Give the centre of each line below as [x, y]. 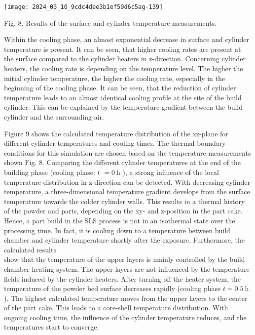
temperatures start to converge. [52, 327]
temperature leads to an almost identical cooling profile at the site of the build [123, 97]
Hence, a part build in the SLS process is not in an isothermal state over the [120, 220]
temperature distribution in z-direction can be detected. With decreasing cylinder [127, 182]
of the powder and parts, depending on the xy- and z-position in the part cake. [123, 211]
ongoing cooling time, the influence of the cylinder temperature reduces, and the [125, 317]
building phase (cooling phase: [50, 172]
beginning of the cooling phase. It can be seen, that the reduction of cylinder [120, 88]
